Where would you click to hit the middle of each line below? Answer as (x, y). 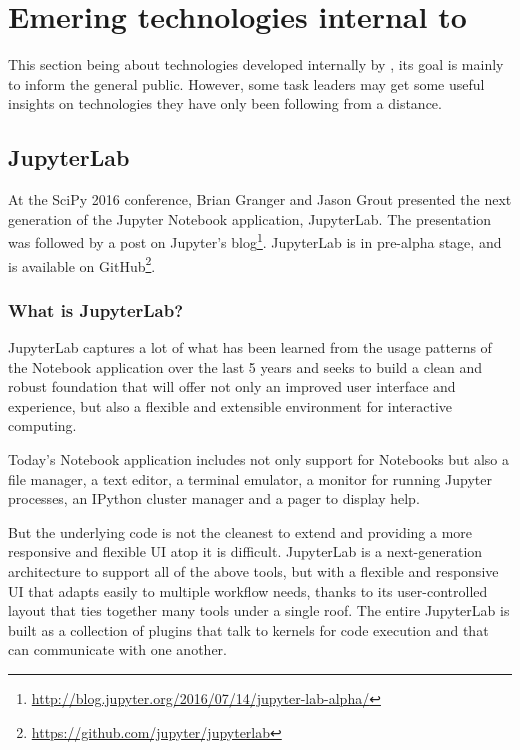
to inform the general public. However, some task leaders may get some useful (246, 83)
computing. (42, 425)
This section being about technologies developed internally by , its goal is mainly (256, 64)
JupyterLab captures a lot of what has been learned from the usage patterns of (250, 347)
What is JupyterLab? (96, 309)
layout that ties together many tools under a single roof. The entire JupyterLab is (259, 610)
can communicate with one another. (117, 649)
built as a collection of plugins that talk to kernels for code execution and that (248, 629)
